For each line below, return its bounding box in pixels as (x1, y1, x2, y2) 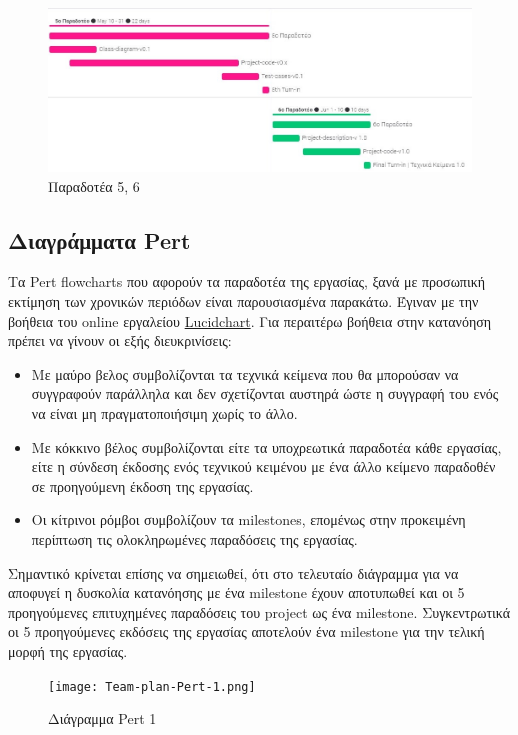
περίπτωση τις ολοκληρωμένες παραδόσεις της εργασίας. (31, 528, 358, 549)
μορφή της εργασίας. (8, 640, 128, 661)
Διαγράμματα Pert (8, 224, 191, 255)
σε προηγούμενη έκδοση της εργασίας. (31, 475, 254, 496)
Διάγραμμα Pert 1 (48, 708, 157, 729)
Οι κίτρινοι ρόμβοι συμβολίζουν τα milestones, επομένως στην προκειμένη (31, 509, 466, 530)
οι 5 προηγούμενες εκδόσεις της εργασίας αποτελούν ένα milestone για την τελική (8, 621, 485, 642)
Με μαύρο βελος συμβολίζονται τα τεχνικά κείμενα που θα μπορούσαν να (31, 363, 459, 384)
